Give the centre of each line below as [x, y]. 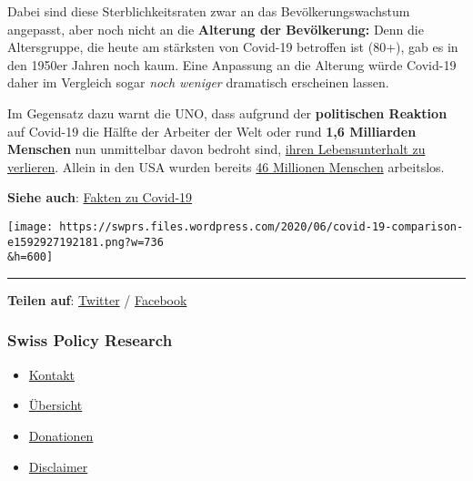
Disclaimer [58, 466]
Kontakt [51, 374]
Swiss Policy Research [90, 340]
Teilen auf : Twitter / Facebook [97, 299]
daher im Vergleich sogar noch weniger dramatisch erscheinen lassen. [198, 82]
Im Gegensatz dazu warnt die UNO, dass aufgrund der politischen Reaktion [227, 113]
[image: [30, 226]
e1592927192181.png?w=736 [86, 242]
